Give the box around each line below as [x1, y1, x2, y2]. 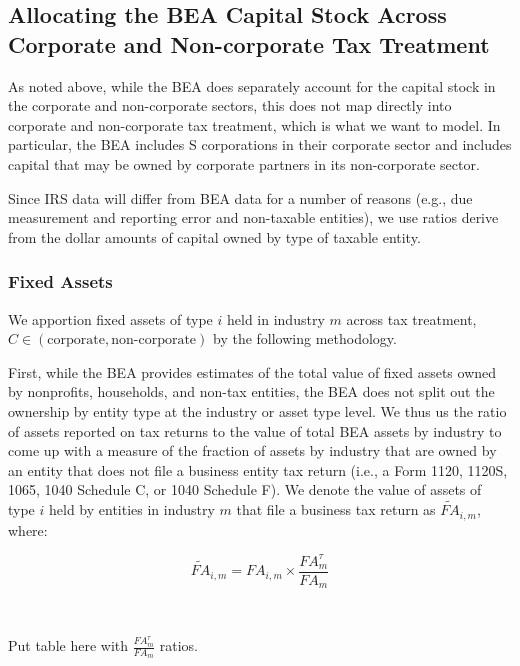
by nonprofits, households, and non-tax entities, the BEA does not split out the [8, 381, 495, 402]
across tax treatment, [346, 308, 477, 329]
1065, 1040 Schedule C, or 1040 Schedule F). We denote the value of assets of [8, 479, 482, 500]
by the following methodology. [212, 328, 397, 349]
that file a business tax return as [236, 499, 436, 520]
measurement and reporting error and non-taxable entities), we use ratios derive [8, 207, 499, 228]
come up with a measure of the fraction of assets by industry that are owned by [8, 440, 497, 461]
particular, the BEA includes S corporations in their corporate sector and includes [8, 134, 512, 155]
